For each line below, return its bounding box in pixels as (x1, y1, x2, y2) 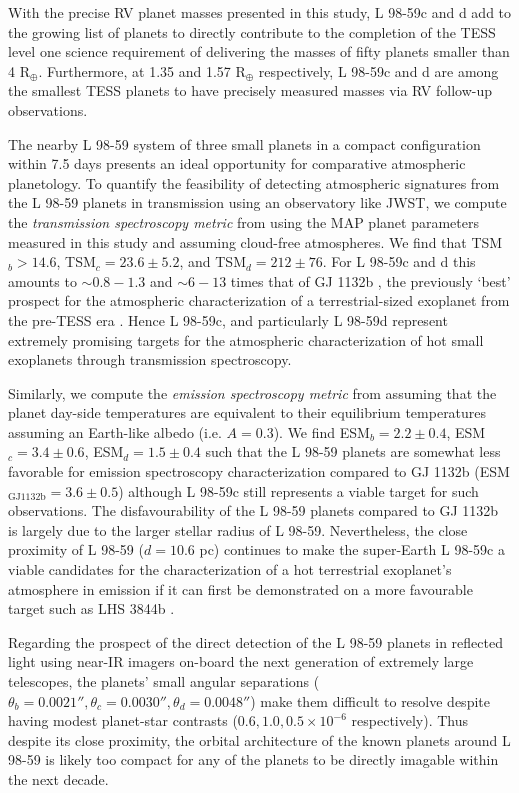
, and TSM (179, 251, 246, 272)
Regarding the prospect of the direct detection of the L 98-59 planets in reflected (8, 631, 503, 652)
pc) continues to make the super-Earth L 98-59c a (199, 539, 505, 560)
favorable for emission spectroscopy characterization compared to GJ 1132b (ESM (8, 461, 510, 482)
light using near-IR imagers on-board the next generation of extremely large (8, 651, 474, 672)
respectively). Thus (351, 710, 469, 731)
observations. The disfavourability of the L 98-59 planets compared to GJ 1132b (8, 500, 499, 521)
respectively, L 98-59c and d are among (258, 60, 499, 81)
